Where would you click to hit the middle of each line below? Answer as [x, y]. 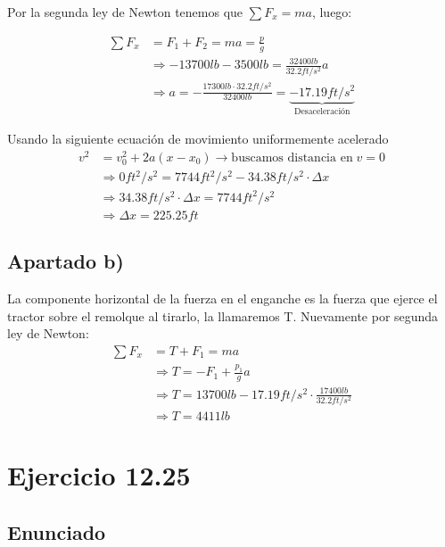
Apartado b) [66, 261]
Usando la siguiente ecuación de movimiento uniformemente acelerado [198, 138]
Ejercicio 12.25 [99, 475]
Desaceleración [322, 112]
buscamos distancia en [292, 157]
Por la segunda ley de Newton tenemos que [125, 12]
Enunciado [57, 531]
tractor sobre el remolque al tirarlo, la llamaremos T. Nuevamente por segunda [223, 315]
